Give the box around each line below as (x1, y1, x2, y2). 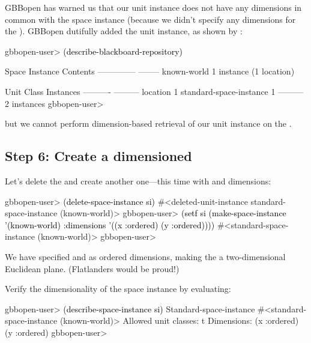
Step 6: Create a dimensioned (5, 147, 192, 165)
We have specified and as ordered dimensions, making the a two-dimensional (5, 250, 286, 263)
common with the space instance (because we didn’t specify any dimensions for (5, 13, 296, 25)
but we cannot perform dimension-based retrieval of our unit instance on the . (5, 117, 292, 130)
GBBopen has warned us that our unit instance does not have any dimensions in (5, 1, 302, 13)
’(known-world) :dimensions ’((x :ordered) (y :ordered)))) (5, 218, 215, 231)
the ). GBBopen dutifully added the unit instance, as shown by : (5, 25, 243, 37)
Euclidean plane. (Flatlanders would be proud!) (5, 262, 180, 275)
